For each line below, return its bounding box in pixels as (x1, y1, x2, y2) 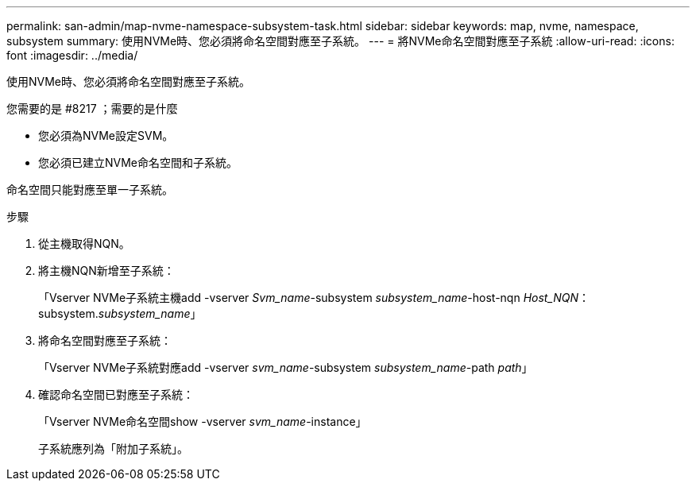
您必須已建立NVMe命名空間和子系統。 (38, 156, 238, 169)
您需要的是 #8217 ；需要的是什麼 (6, 102, 178, 115)
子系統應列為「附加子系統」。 (38, 442, 188, 455)
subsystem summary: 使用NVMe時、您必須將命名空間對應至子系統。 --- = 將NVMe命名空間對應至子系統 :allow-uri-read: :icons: (6, 34, 675, 48)
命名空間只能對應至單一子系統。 (6, 183, 173, 196)
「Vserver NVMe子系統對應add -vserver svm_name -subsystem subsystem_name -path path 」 (38, 361, 533, 374)
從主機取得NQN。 (38, 237, 130, 250)
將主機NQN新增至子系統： (38, 264, 175, 277)
